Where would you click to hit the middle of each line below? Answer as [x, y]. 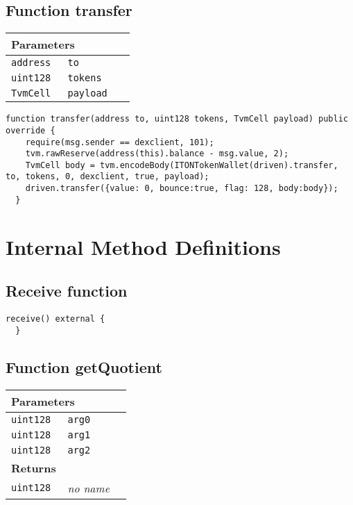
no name [88, 488]
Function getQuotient [84, 366]
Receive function [67, 291]
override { [31, 130]
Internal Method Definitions [143, 246]
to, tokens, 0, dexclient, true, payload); [107, 177]
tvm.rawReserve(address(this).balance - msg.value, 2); [157, 154]
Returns [34, 467]
